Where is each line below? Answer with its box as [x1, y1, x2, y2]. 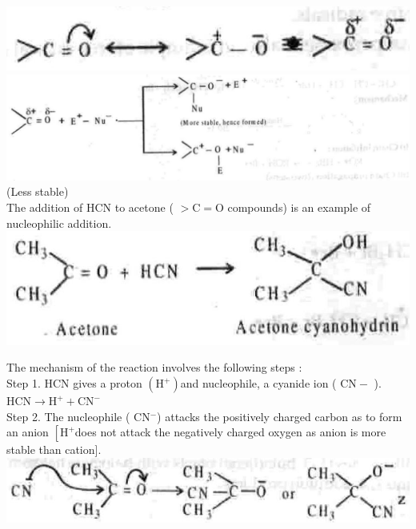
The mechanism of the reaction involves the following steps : [6, 359, 302, 376]
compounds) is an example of [227, 198, 371, 215]
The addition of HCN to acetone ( [6, 198, 174, 215]
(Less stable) [6, 183, 69, 200]
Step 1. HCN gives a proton [6, 375, 142, 392]
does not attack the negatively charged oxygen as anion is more [74, 424, 386, 440]
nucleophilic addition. [6, 214, 112, 231]
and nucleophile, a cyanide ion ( [180, 375, 337, 392]
